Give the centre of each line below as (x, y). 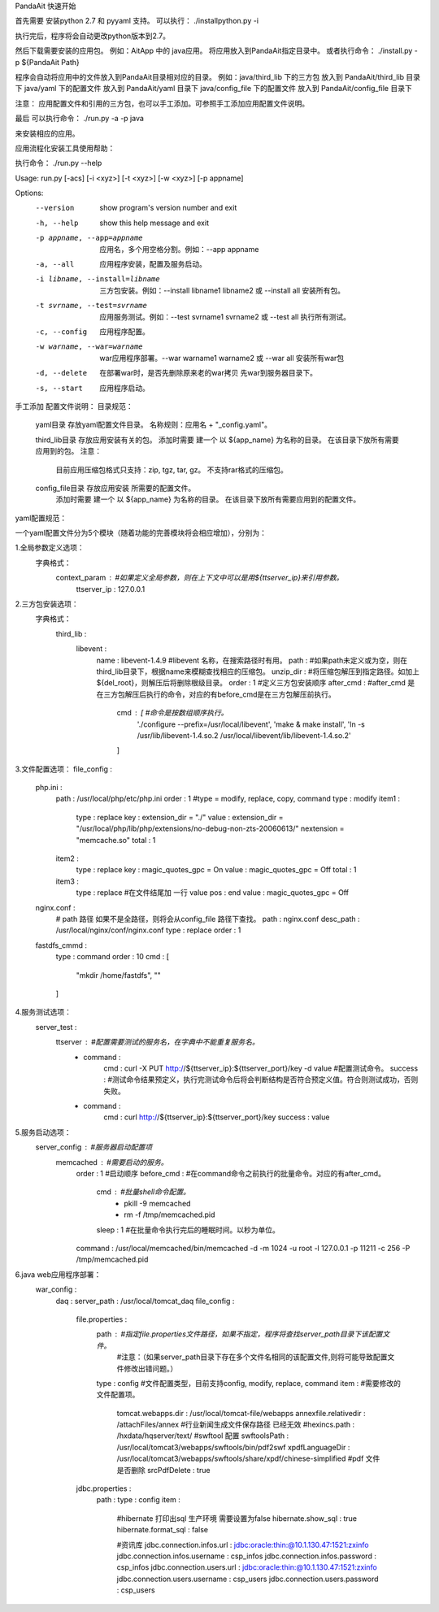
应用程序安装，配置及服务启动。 (153, 264)
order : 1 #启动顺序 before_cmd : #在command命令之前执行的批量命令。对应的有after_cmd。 (231, 1174)
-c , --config (61, 332)
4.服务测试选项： (43, 1012)
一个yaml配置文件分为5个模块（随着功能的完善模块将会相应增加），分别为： (141, 533)
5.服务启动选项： (43, 1132)
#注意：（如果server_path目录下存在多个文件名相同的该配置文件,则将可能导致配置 (252, 1357)
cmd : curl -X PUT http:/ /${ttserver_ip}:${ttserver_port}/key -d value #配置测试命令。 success (261, 1068)
